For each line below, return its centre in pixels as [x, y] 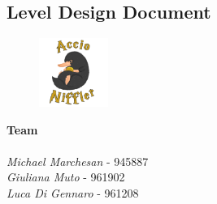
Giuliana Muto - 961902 [66, 177]
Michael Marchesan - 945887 [78, 161]
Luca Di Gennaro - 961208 [73, 192]
